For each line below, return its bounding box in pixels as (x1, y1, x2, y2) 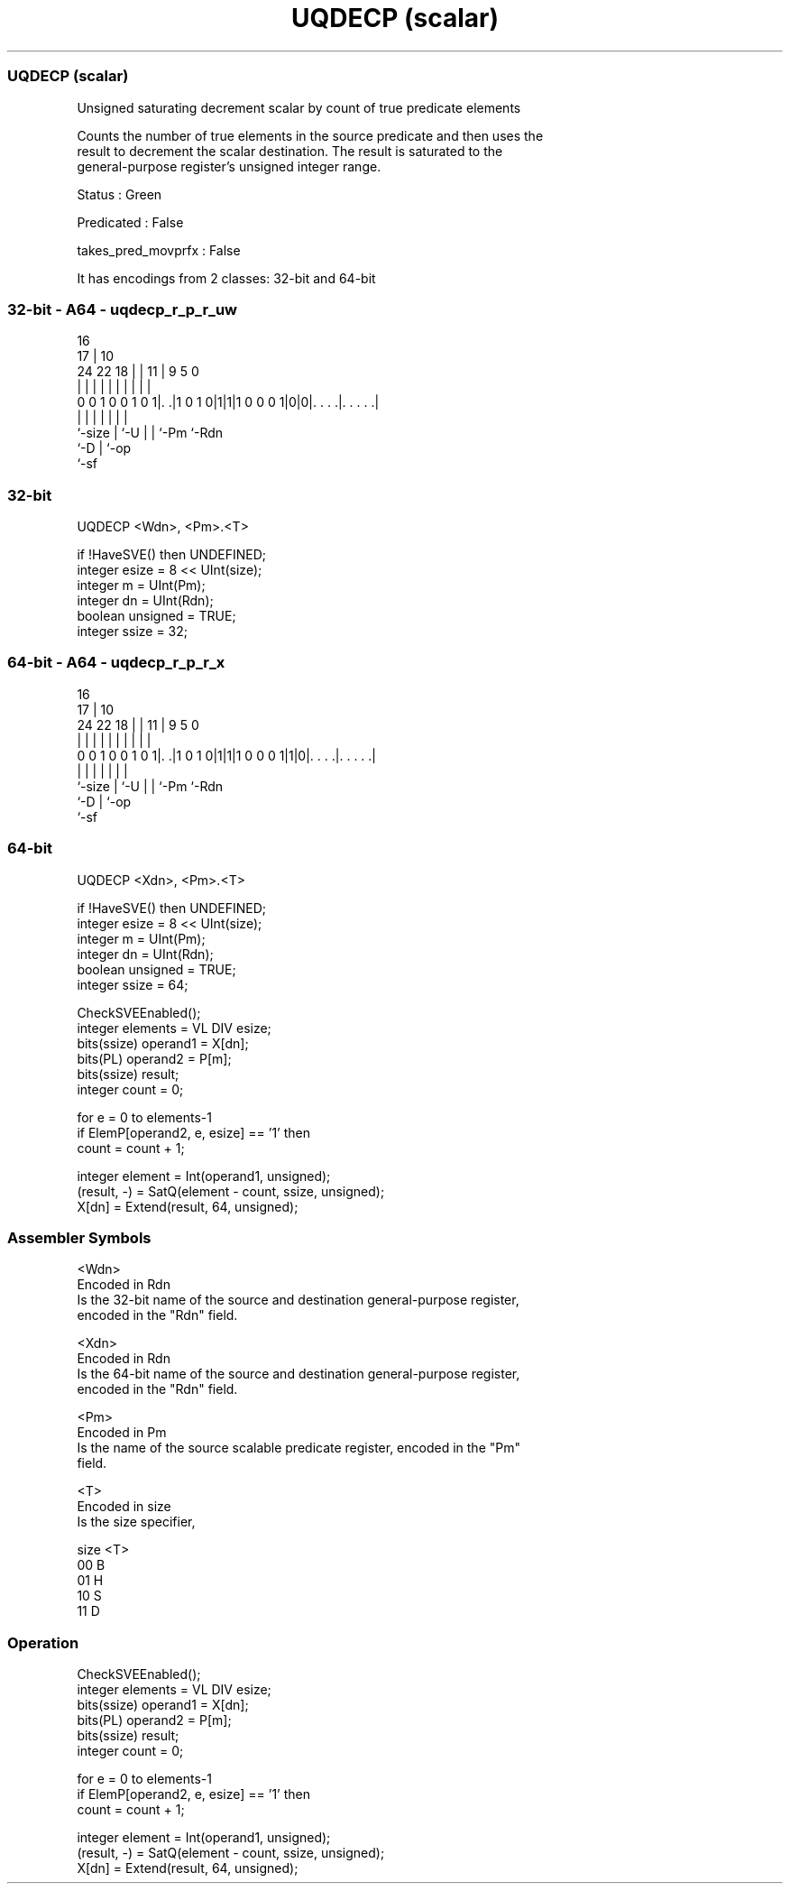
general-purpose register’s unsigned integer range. (77, 158, 381, 174)
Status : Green (77, 186, 162, 202)
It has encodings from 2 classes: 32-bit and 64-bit (77, 270, 376, 286)
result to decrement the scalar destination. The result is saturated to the (77, 143, 503, 159)
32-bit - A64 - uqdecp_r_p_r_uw (7, 300, 237, 318)
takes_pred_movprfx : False (77, 242, 241, 258)
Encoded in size (77, 1499, 171, 1515)
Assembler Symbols (7, 1228, 152, 1247)
